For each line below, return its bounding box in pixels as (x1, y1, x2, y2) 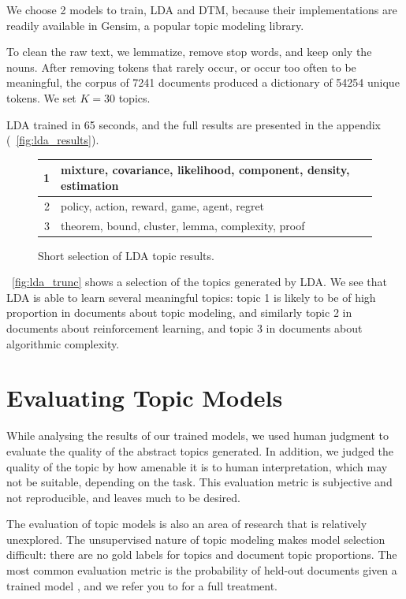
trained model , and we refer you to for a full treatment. (6, 577, 278, 593)
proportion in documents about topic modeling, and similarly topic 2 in (6, 304, 352, 321)
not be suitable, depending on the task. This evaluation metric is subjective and (6, 474, 393, 490)
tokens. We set (6, 89, 76, 106)
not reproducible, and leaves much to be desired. (6, 489, 240, 505)
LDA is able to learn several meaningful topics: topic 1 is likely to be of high (6, 288, 376, 305)
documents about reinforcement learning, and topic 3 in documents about (6, 320, 363, 336)
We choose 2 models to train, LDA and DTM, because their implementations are (6, 2, 397, 17)
